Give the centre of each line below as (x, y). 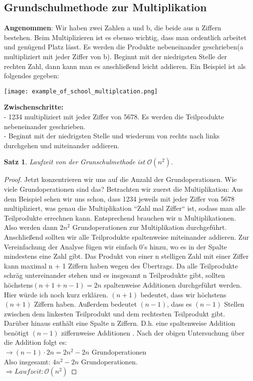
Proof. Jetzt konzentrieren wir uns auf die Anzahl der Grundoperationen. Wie (120, 179)
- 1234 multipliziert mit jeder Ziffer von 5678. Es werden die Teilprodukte (114, 117)
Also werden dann (31, 227)
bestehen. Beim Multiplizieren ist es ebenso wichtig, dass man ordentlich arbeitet (125, 37)
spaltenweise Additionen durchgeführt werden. (173, 284)
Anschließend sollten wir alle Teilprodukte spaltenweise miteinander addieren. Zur (126, 236)
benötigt (16, 332)
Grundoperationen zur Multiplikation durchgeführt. (150, 227)
